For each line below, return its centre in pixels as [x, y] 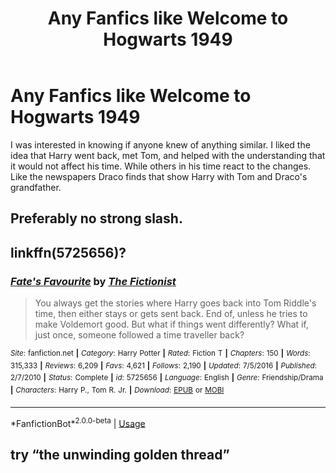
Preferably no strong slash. [96, 218]
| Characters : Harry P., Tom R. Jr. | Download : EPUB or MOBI [117, 390]
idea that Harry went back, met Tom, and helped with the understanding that [168, 155]
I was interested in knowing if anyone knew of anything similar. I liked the [160, 144]
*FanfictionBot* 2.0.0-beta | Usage [78, 422]
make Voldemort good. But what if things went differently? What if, [171, 324]
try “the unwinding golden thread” [120, 454]
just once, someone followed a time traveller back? [139, 335]
